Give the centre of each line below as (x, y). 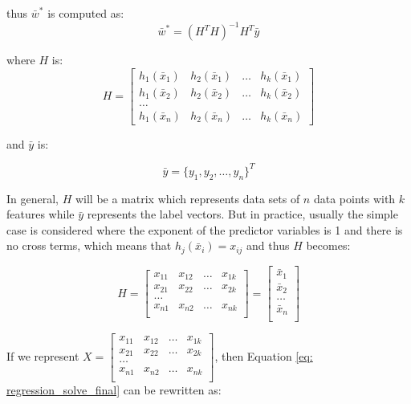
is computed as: (86, 13)
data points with (354, 198)
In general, (33, 198)
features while (41, 214)
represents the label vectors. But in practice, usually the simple (242, 214)
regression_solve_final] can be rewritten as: (114, 389)
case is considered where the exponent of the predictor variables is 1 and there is (205, 229)
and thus (268, 245)
